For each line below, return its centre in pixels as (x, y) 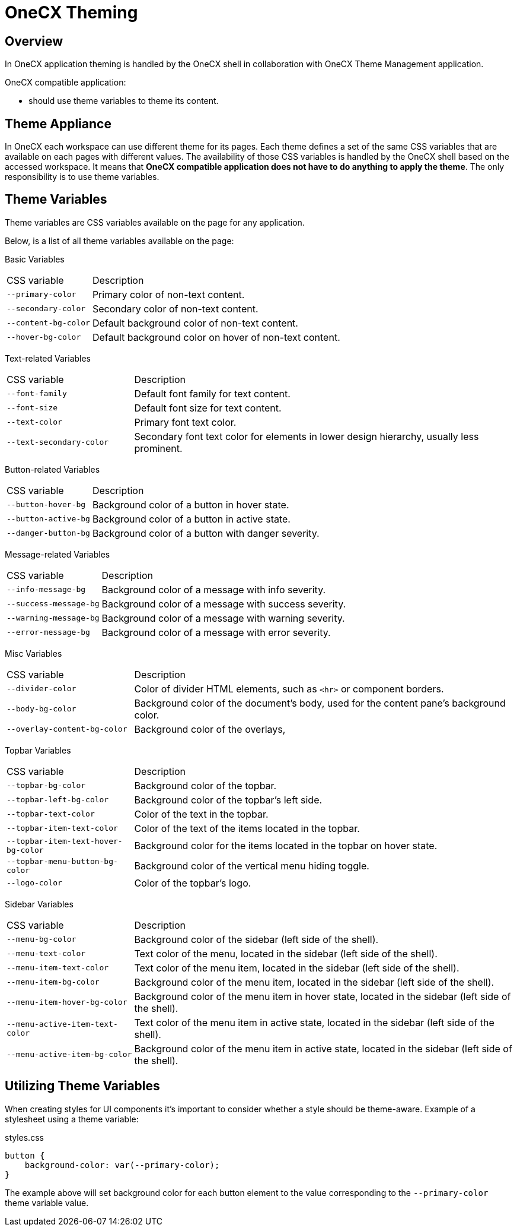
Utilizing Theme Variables (82, 1086)
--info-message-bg (46, 590)
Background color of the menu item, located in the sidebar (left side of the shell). (314, 982)
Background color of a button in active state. (191, 519)
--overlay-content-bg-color (67, 729)
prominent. (158, 448)
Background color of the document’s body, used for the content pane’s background (320, 703)
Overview (34, 41)
